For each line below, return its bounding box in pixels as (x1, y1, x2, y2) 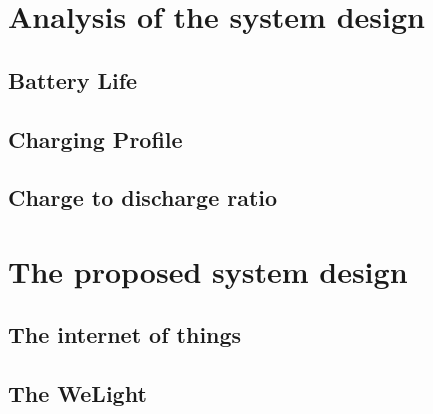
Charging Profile (8, 123, 183, 154)
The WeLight (8, 378, 147, 409)
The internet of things (8, 319, 242, 350)
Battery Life (8, 64, 138, 95)
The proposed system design (8, 250, 408, 291)
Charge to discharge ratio (8, 182, 278, 213)
